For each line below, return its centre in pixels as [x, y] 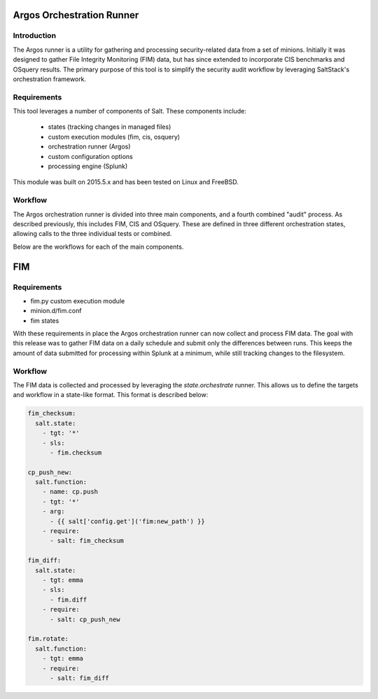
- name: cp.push [70, 492]
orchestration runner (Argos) [89, 146]
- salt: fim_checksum [87, 541]
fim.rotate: [48, 639]
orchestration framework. [50, 79]
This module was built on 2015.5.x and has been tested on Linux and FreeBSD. [126, 182]
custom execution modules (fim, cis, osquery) [114, 137]
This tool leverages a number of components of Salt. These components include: [129, 111]
